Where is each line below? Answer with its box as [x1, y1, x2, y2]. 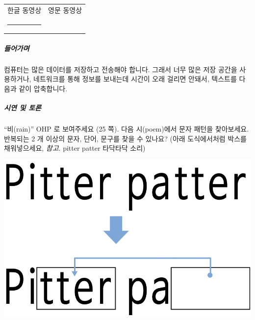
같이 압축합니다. [19, 83, 68, 93]
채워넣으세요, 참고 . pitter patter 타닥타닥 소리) [4, 143, 146, 153]
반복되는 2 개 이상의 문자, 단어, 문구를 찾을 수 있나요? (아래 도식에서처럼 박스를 [4, 133, 247, 143]
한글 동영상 [7, 4, 42, 15]
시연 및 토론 [4, 103, 41, 113]
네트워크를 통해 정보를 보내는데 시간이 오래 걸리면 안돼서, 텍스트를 [33, 74, 237, 84]
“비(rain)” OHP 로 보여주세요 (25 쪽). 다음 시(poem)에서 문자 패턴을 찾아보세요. [4, 124, 249, 133]
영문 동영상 [48, 4, 82, 15]
